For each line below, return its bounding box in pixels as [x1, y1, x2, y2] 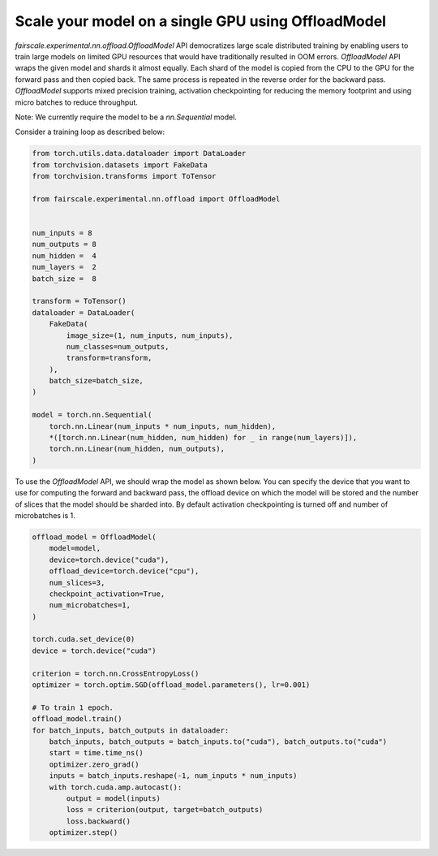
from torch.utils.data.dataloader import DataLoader [32, 149, 247, 158]
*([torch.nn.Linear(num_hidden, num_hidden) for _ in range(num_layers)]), [49, 433, 358, 443]
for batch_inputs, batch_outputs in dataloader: [32, 725, 230, 735]
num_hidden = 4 [32, 251, 97, 260]
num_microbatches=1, [49, 601, 131, 610]
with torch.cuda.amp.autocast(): [49, 782, 182, 792]
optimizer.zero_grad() [49, 759, 140, 769]
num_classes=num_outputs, [66, 342, 170, 351]
